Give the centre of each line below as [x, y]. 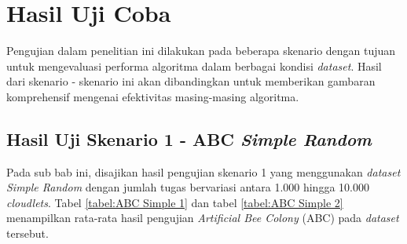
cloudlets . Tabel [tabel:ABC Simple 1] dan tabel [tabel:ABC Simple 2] [175, 202]
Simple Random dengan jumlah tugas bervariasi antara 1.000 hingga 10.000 [188, 187]
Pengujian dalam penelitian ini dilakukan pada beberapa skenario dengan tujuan [201, 51]
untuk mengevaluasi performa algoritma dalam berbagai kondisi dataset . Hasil [194, 66]
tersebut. [27, 233]
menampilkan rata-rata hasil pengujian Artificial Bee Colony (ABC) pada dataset [203, 218]
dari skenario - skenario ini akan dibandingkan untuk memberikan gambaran [191, 81]
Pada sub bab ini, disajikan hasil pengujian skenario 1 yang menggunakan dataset [203, 171]
